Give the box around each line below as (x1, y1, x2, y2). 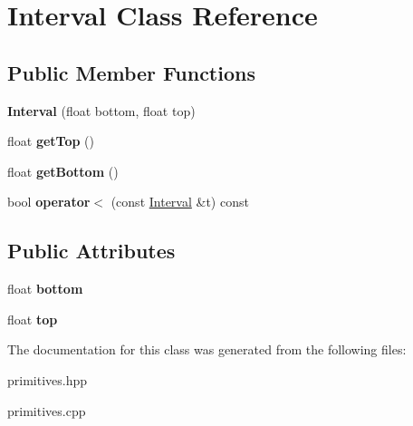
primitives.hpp (7, 370, 88, 389)
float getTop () (7, 131, 95, 150)
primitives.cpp (7, 401, 86, 420)
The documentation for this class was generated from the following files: (7, 340, 407, 359)
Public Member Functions (7, 58, 255, 86)
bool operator (7, 192, 91, 211)
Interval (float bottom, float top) (7, 101, 196, 120)
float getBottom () (7, 161, 119, 180)
